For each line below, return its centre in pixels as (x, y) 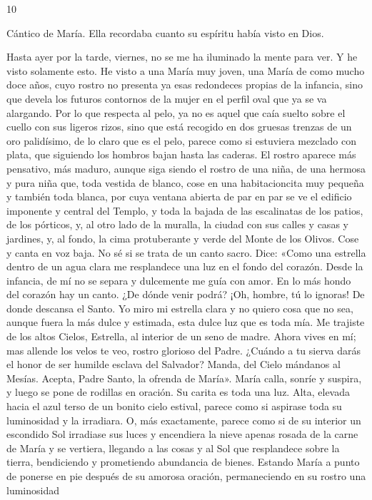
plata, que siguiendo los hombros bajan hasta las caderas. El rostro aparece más (181, 154)
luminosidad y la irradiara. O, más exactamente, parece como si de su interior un (184, 420)
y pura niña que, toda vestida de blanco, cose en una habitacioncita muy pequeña (185, 182)
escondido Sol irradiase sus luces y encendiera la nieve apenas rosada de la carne (182, 434)
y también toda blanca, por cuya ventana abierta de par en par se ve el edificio (179, 197)
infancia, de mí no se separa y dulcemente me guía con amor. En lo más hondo (179, 280)
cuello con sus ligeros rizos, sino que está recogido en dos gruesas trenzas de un (179, 127)
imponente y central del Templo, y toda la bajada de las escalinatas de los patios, (185, 210)
